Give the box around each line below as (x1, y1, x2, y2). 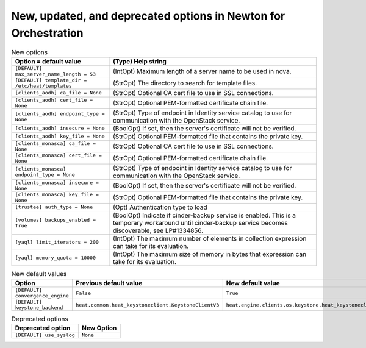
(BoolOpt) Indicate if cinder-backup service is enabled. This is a (113, 211, 296, 219)
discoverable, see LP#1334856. (113, 226, 204, 235)
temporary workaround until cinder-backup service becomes (113, 218, 288, 227)
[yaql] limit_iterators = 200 (15, 239, 99, 246)
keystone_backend (15, 305, 63, 311)
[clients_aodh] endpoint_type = (15, 110, 105, 117)
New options (11, 48, 48, 56)
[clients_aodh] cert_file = (15, 96, 93, 103)
